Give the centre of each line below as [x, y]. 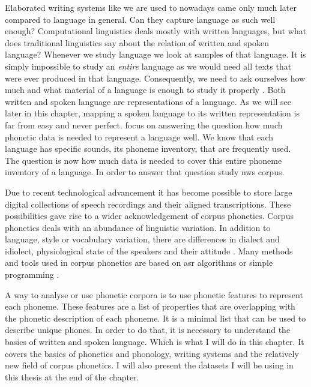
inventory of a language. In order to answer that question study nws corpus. [145, 172]
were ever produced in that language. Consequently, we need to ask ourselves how [155, 78]
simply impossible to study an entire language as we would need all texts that [148, 66]
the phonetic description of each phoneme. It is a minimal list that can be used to [155, 318]
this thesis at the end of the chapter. [72, 376]
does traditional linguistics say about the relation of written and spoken [137, 42]
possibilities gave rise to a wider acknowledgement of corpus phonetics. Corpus [149, 216]
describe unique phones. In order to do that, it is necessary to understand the [148, 330]
